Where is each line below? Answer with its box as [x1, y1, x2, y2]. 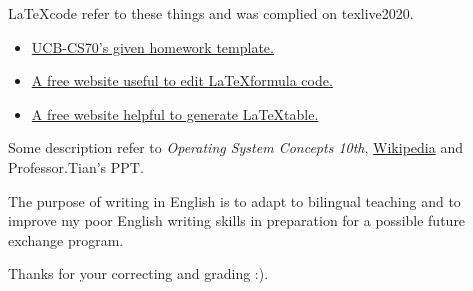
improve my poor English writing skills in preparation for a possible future [8, 210, 466, 231]
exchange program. [8, 229, 124, 250]
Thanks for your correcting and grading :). [8, 263, 269, 284]
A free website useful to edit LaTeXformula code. [31, 70, 333, 91]
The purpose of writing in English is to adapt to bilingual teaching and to [8, 190, 461, 211]
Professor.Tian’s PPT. [8, 156, 144, 177]
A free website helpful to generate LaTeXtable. [31, 103, 319, 124]
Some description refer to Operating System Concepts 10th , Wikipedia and [8, 137, 463, 158]
